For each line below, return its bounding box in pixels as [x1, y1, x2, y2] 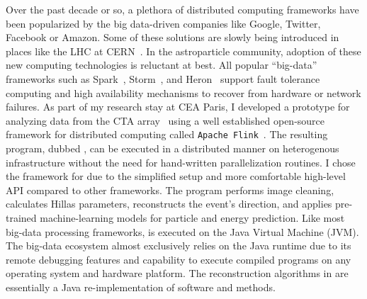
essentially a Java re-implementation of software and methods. [6, 279, 276, 294]
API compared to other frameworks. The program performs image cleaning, [6, 182, 334, 197]
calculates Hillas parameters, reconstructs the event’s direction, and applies [6, 196, 332, 211]
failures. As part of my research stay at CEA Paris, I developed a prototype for [6, 99, 350, 114]
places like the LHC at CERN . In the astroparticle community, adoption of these [6, 43, 361, 58]
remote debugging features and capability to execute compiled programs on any [6, 252, 351, 266]
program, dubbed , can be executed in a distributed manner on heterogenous [6, 141, 339, 155]
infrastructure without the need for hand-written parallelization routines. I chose [6, 154, 356, 169]
